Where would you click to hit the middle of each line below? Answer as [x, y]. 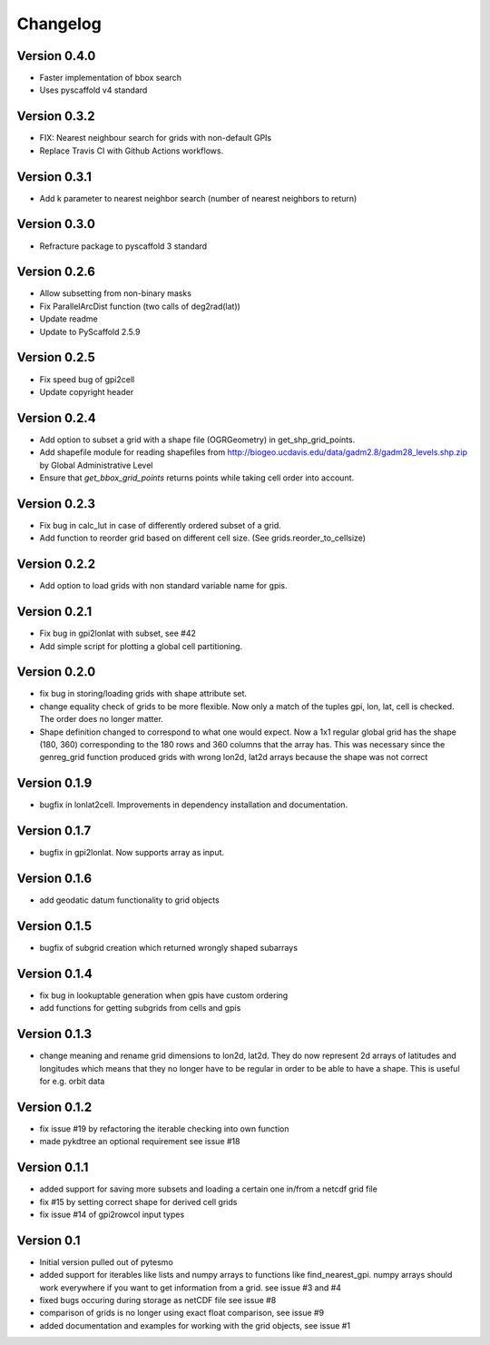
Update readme [69, 319]
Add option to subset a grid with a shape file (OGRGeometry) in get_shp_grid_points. [197, 440]
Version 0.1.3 [54, 1034]
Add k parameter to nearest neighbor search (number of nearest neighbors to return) [198, 198]
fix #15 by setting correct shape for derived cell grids [138, 1202]
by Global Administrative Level [96, 465]
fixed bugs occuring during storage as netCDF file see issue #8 [158, 1300]
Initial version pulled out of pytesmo [107, 1261]
